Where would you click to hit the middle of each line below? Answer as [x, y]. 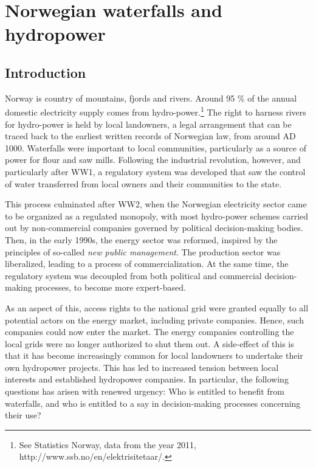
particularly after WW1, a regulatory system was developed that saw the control [155, 171]
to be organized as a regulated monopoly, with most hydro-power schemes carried [157, 216]
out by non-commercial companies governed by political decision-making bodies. [154, 228]
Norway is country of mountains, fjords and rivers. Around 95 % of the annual [151, 98]
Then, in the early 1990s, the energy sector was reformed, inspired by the [141, 239]
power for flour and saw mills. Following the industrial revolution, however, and [153, 160]
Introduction [46, 72]
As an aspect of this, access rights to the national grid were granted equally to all [157, 307]
